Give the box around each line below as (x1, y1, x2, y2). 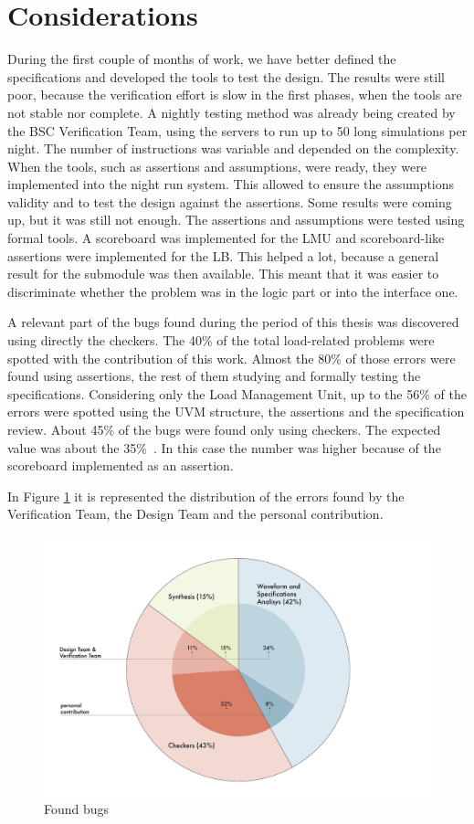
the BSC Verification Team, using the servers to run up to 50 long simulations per (7, 121, 468, 140)
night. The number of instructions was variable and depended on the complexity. (7, 139, 459, 158)
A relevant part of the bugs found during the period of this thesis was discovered (7, 312, 459, 332)
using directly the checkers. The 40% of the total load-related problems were (7, 331, 435, 350)
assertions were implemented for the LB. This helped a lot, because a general (7, 246, 439, 265)
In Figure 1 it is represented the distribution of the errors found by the (7, 486, 405, 505)
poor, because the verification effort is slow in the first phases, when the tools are (7, 85, 462, 104)
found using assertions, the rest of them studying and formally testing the (7, 366, 421, 386)
